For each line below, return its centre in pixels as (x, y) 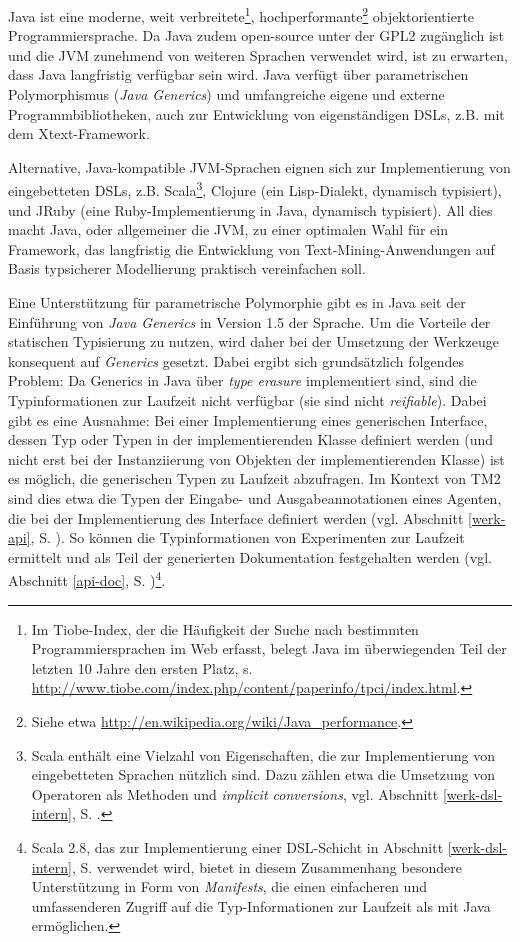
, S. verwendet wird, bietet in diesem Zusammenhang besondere (266, 866)
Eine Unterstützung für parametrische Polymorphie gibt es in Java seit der (237, 302)
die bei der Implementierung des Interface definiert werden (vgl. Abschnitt (236, 517)
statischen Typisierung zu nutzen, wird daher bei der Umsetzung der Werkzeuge (253, 341)
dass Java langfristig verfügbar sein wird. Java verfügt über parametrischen (238, 74)
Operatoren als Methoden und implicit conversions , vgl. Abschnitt (235, 793)
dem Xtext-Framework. (79, 133)
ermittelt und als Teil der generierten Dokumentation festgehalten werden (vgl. (250, 556)
